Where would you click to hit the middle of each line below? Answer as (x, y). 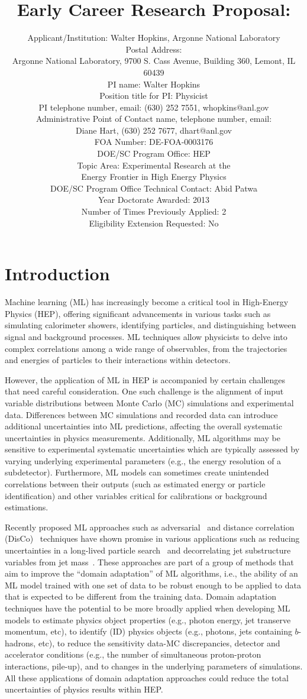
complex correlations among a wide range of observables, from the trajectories (146, 348)
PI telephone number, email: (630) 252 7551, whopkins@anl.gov (154, 107)
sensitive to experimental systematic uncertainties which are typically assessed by (152, 449)
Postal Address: (154, 49)
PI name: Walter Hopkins (154, 84)
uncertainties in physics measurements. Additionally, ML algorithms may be (143, 437)
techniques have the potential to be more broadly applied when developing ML (148, 608)
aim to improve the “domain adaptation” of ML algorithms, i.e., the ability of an (151, 573)
